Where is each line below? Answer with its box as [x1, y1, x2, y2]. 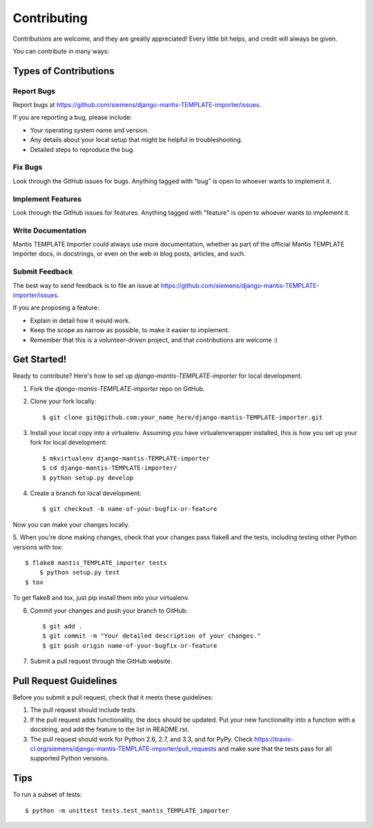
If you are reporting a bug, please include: [12, 113, 133, 122]
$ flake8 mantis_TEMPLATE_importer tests [25, 559, 167, 566]
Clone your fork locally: [30, 397, 97, 405]
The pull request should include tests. [30, 706, 137, 714]
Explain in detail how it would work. [30, 316, 131, 325]
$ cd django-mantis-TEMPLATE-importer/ [42, 464, 178, 472]
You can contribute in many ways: [12, 47, 110, 55]
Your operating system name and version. [30, 126, 149, 134]
